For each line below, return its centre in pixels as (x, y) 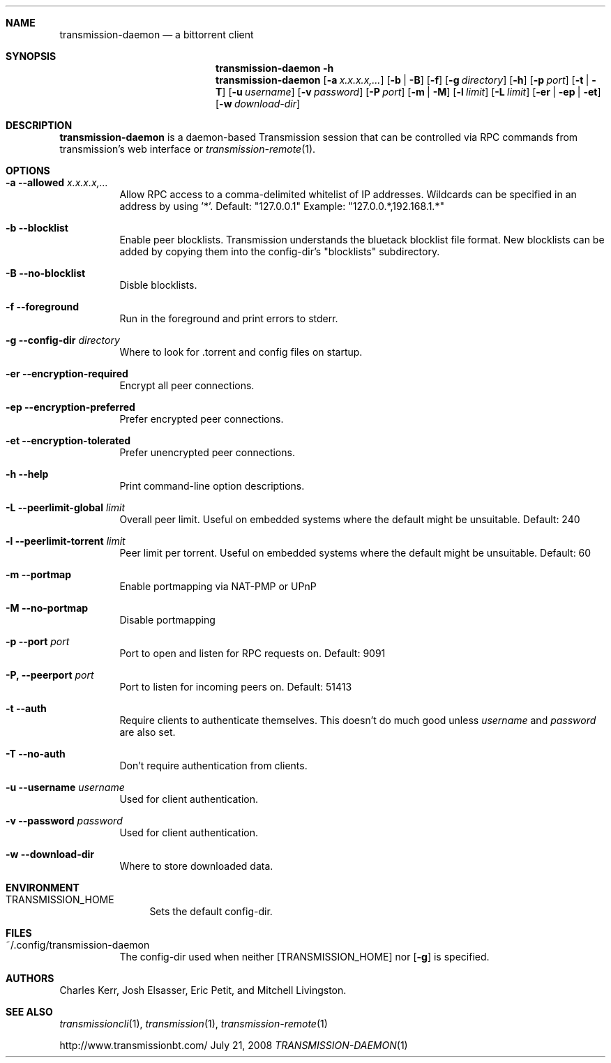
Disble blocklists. (158, 285)
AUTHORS (30, 978)
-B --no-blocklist (46, 273)
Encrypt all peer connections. (187, 385)
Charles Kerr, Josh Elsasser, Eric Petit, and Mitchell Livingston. (203, 990)
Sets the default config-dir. (211, 911)
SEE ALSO (29, 1012)
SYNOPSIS (31, 56)
